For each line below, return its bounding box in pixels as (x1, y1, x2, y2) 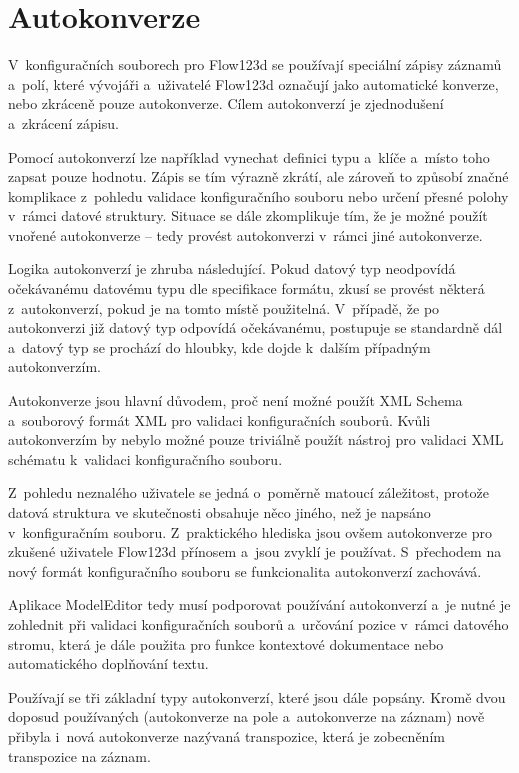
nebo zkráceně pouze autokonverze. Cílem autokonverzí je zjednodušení (8, 93, 444, 114)
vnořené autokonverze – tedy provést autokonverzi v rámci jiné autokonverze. (8, 224, 483, 245)
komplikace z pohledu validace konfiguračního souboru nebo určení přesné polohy (8, 185, 509, 206)
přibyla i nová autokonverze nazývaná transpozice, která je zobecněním (8, 725, 445, 746)
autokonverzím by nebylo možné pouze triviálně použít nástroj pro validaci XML (8, 429, 504, 450)
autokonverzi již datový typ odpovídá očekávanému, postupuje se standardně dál (8, 317, 503, 338)
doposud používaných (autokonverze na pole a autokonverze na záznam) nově (8, 706, 485, 727)
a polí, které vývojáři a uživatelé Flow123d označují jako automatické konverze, (8, 73, 499, 94)
